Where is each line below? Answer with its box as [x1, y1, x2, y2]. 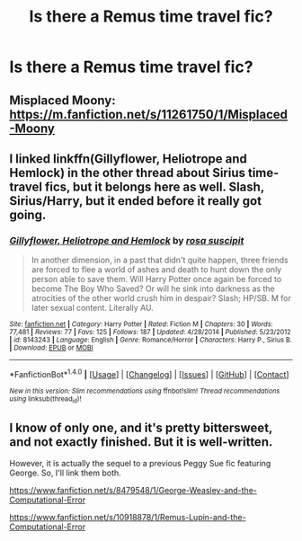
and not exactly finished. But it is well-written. [9, 434, 273, 449]
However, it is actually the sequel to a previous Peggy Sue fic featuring [9, 458, 271, 469]
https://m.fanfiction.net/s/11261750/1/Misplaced [9, 106, 289, 122]
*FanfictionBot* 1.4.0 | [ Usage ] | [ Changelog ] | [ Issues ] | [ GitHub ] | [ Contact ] [9, 368, 289, 379]
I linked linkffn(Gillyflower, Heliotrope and [9, 151, 247, 166]
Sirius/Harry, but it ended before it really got [9, 193, 262, 208]
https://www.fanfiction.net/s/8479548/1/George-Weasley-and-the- [9, 485, 258, 496]
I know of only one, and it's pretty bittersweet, [9, 420, 272, 435]
